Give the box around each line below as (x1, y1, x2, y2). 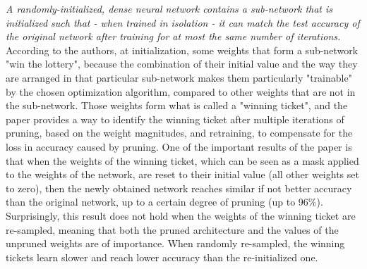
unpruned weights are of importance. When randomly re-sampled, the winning (6, 236, 345, 251)
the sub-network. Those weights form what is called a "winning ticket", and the (6, 98, 348, 113)
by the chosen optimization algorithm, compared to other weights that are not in (6, 84, 356, 99)
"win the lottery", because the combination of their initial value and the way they (6, 56, 358, 71)
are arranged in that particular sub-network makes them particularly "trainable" (6, 70, 352, 85)
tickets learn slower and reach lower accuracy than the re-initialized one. (6, 249, 318, 264)
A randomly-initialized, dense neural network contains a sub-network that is (6, 1, 333, 15)
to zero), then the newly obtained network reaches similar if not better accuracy (6, 180, 352, 195)
